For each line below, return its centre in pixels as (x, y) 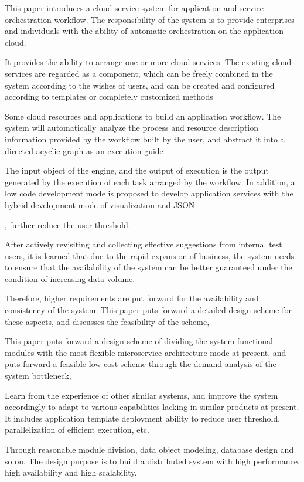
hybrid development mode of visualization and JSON (100, 204)
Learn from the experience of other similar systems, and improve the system (141, 395)
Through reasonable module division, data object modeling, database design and (149, 449)
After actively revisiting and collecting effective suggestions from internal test (144, 244)
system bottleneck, (38, 376)
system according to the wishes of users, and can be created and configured (140, 85)
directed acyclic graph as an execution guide (84, 150)
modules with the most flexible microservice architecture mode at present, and (146, 352)
